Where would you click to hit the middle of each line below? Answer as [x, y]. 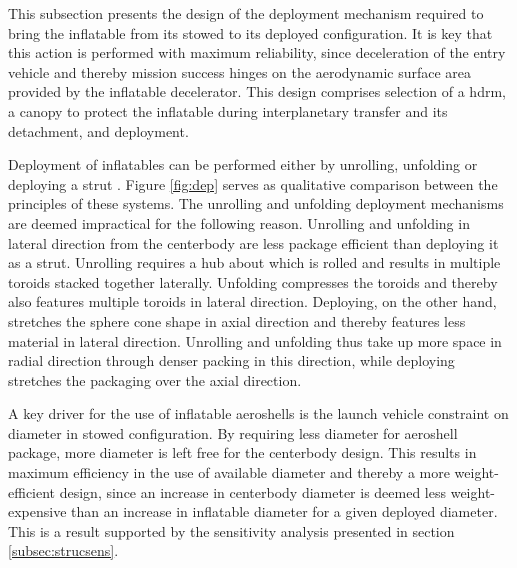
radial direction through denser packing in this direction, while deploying [231, 360]
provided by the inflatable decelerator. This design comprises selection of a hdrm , [257, 91]
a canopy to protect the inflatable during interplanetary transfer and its [228, 110]
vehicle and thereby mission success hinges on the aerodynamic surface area [240, 71]
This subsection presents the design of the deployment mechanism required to [246, 13]
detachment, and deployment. [98, 130]
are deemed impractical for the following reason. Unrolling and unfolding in [239, 222]
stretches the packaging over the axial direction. [155, 379]
